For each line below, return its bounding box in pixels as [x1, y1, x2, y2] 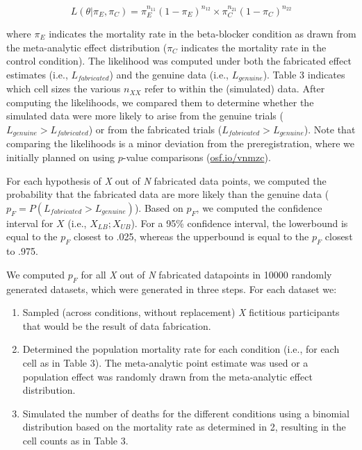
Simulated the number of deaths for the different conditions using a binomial [22, 406, 349, 420]
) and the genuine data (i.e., [109, 67, 229, 81]
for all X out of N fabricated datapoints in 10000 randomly [81, 267, 332, 281]
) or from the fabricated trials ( [88, 122, 222, 136]
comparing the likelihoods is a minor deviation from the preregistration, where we [6, 136, 355, 151]
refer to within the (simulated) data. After [145, 81, 325, 96]
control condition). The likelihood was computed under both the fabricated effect [6, 53, 352, 68]
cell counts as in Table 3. [22, 433, 129, 447]
